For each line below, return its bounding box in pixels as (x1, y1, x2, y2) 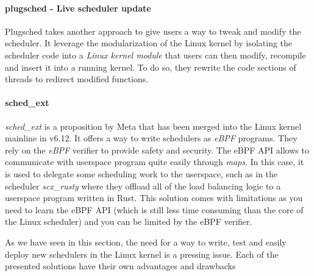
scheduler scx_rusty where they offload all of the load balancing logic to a (5, 179, 281, 192)
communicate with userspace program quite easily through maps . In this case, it (5, 155, 304, 168)
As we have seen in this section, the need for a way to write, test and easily (5, 235, 287, 248)
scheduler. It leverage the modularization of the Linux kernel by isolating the (5, 37, 293, 49)
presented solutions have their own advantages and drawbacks (5, 260, 236, 272)
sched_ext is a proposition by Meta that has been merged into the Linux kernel (5, 119, 302, 132)
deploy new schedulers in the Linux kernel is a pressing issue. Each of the (5, 247, 279, 260)
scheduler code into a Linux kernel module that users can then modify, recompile (5, 48, 306, 61)
